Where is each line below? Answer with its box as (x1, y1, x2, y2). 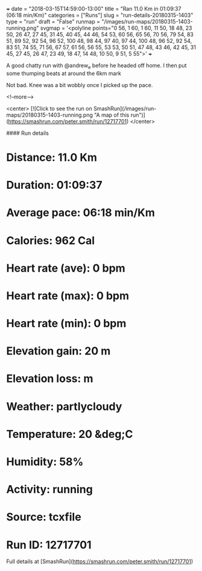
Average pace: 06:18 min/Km (6, 206, 156, 220)
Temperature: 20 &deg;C (6, 427, 133, 441)
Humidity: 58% (6, 455, 84, 469)
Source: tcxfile (6, 511, 81, 524)
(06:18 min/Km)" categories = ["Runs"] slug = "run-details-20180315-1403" (6, 11, 194, 19)
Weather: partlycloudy (6, 399, 122, 413)
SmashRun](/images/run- (93, 105, 157, 112)
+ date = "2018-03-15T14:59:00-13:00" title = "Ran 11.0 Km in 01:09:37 (6, 5, 181, 12)
